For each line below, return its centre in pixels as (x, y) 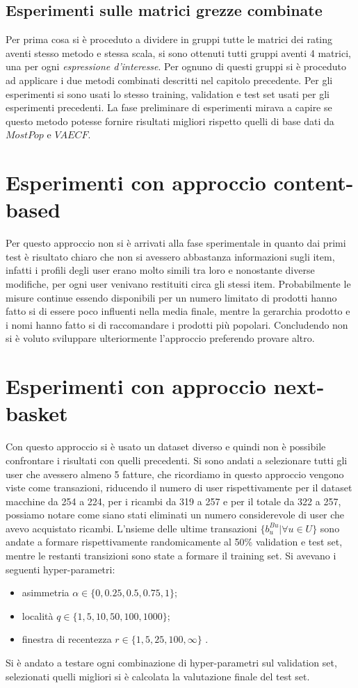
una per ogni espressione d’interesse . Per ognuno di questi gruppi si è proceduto (176, 66)
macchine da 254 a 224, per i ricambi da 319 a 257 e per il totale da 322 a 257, (173, 501)
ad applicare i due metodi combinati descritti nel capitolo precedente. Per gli (169, 80)
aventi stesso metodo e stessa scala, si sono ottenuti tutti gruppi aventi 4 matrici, (178, 52)
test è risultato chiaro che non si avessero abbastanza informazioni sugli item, (170, 256)
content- (314, 182)
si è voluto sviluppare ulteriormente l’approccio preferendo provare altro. (160, 338)
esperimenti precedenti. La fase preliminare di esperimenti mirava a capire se (169, 107)
